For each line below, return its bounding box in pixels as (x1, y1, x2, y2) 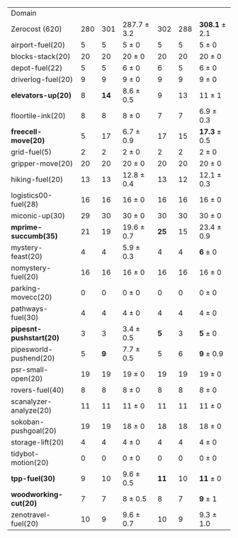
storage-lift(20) (11, 437, 64, 447)
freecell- (11, 127, 42, 137)
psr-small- (11, 365, 49, 374)
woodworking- (11, 490, 64, 499)
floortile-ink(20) (11, 111, 66, 120)
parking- (11, 283, 41, 293)
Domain (11, 8, 37, 18)
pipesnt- (11, 324, 42, 333)
